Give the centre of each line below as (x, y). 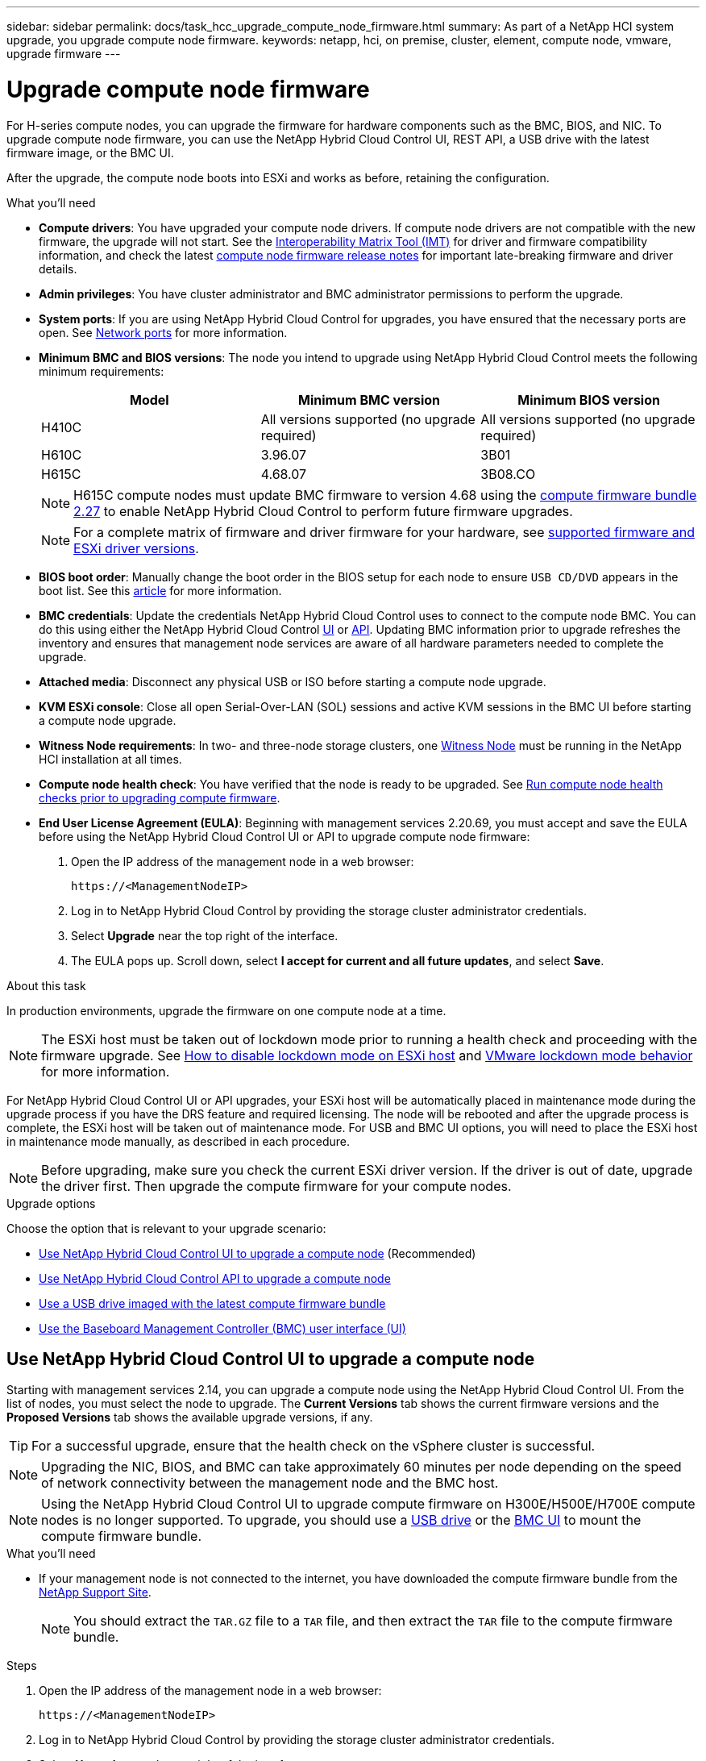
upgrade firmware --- (64, 54)
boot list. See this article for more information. (160, 590)
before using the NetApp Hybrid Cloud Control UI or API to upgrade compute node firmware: (284, 836)
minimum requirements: (102, 371)
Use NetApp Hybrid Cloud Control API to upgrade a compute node (215, 1278)
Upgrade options (51, 1203)
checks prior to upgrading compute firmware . (160, 797)
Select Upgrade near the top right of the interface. (205, 935)
